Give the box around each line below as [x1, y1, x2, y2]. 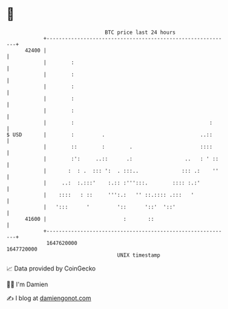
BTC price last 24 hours [104, 29, 176, 36]
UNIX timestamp [117, 251, 161, 259]
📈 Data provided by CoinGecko [6, 264, 96, 273]
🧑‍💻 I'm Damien [6, 280, 49, 288]
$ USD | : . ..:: [6, 131, 213, 138]
